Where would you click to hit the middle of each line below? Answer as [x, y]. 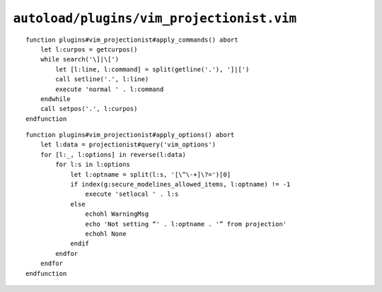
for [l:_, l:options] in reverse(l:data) [113, 154]
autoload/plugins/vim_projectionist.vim [155, 18]
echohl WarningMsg [117, 214]
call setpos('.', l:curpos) [89, 109]
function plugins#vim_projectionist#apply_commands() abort [132, 40]
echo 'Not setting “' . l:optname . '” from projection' [186, 224]
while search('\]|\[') [80, 59]
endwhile [55, 99]
